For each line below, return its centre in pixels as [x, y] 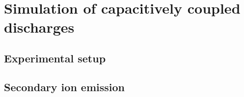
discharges [39, 27]
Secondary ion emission [64, 87]
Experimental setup [55, 58]
